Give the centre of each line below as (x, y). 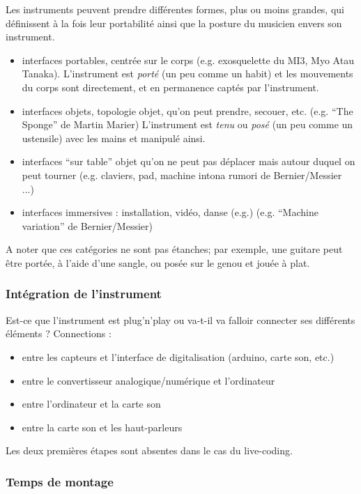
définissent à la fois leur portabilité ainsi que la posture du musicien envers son (174, 23)
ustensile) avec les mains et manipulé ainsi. (114, 138)
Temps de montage (60, 481)
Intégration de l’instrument (84, 294)
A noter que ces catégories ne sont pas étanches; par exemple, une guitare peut (174, 249)
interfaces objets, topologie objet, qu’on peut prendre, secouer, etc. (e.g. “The (187, 110)
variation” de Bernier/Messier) (87, 225)
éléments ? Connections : (59, 333)
